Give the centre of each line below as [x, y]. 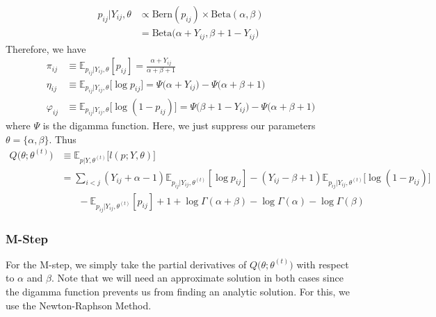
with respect [323, 264]
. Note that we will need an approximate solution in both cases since [197, 278]
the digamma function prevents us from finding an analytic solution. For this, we [178, 292]
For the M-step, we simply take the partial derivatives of [126, 264]
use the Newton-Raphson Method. [79, 305]
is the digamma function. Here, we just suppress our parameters [179, 125]
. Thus [63, 139]
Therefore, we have [46, 48]
